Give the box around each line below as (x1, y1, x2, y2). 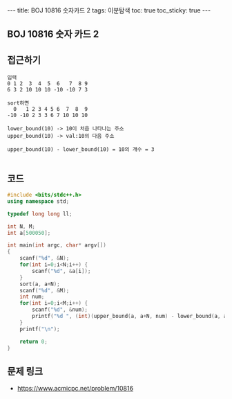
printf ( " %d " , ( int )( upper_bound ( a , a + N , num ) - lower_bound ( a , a (32, 313, 227, 320)
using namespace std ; (7, 197, 70, 205)
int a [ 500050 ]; (7, 229, 51, 236)
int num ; (19, 293, 45, 301)
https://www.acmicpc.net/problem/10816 (17, 384, 133, 393)
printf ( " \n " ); (19, 326, 60, 332)
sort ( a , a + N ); (19, 281, 60, 287)
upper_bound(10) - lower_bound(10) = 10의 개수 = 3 (7, 146, 155, 153)
